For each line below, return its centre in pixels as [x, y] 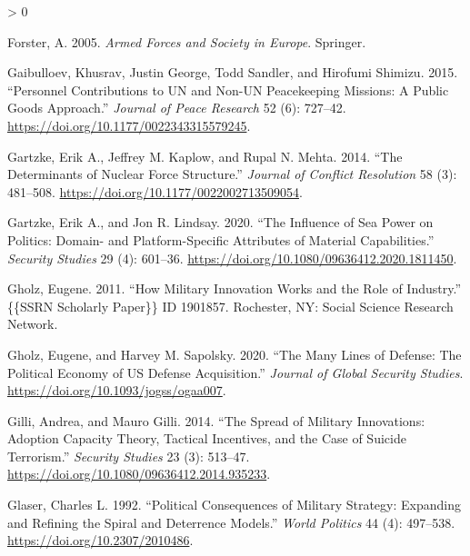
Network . [33, 324]
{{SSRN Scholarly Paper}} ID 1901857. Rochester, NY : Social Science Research [230, 306]
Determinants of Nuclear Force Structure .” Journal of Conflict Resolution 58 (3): [232, 174]
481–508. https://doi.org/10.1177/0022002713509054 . [155, 191]
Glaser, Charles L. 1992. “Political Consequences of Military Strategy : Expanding [235, 505]
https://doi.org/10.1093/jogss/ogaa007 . [117, 390]
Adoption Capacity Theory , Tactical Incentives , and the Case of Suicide [207, 438]
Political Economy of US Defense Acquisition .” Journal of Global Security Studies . [235, 372]
